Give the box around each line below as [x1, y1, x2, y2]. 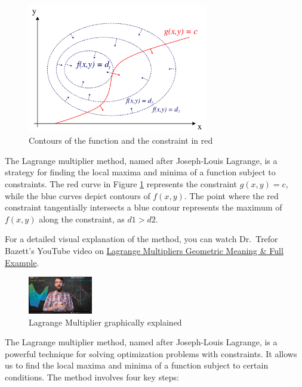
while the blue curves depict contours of [5, 189, 150, 202]
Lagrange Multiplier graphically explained [29, 315, 182, 328]
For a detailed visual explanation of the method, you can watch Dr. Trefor [5, 233, 278, 245]
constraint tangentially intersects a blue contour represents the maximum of [5, 201, 282, 213]
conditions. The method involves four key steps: [5, 370, 180, 383]
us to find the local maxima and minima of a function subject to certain [5, 359, 269, 371]
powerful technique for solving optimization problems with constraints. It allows [5, 347, 297, 360]
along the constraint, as [39, 212, 125, 225]
